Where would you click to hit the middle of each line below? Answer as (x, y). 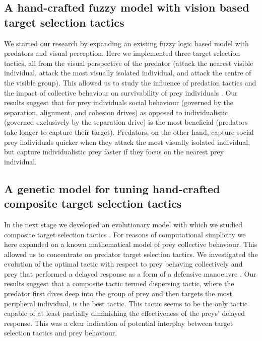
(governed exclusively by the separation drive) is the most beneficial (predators (126, 122)
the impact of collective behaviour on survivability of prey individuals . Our (121, 92)
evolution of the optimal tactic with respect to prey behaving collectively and (123, 264)
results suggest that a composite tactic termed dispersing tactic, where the (119, 283)
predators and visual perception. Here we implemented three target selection (122, 53)
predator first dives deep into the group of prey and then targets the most (118, 293)
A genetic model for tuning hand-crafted (112, 188)
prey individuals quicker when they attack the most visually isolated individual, (127, 142)
